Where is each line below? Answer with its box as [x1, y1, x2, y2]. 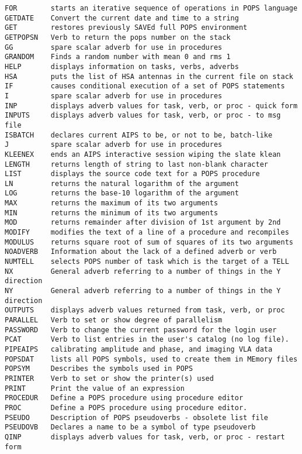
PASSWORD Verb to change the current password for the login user [5, 325, 277, 334]
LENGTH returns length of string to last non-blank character [5, 160, 269, 168]
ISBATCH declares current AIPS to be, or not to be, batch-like [5, 130, 273, 139]
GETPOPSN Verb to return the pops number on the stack [5, 33, 231, 42]
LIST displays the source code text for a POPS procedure [5, 170, 260, 178]
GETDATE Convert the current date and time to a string [5, 13, 239, 22]
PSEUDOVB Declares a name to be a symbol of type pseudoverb [5, 423, 256, 432]
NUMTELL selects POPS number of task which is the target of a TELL [5, 257, 289, 266]
